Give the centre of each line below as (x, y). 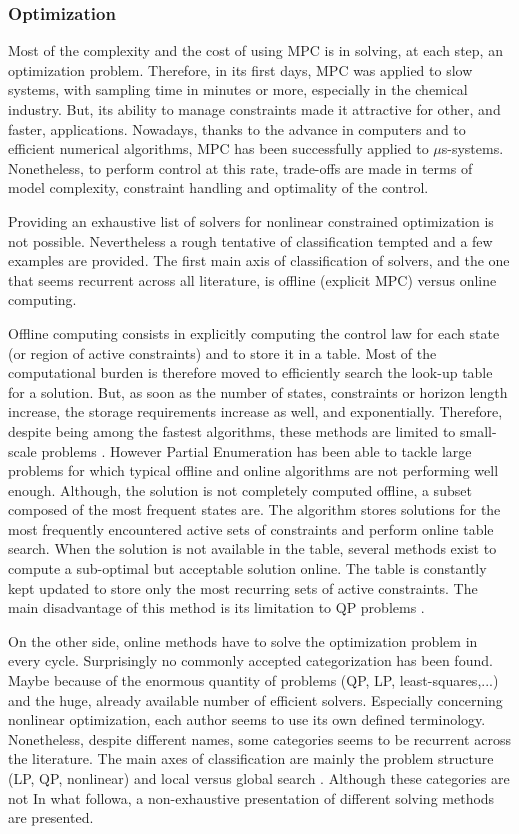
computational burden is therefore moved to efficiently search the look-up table (250, 372)
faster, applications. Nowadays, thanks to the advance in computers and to (237, 128)
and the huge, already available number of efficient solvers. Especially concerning (255, 699)
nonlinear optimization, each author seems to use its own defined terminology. (247, 719)
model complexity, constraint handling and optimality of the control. (218, 187)
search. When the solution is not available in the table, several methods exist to (252, 548)
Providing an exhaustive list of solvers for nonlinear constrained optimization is (251, 220)
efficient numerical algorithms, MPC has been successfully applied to (218, 148)
